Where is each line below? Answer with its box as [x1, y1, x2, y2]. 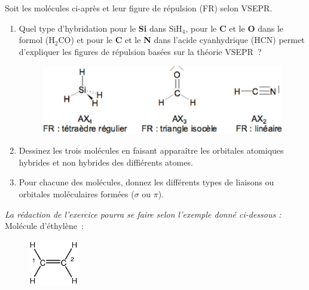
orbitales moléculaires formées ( [19, 188, 134, 200]
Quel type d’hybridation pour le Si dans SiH [19, 22, 182, 34]
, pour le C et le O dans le [185, 22, 284, 34]
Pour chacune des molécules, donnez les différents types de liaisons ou [19, 176, 274, 188]
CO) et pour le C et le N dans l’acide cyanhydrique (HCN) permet [58, 33, 305, 46]
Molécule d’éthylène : [5, 219, 84, 232]
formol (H [19, 33, 55, 46]
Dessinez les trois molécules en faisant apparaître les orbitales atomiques [19, 144, 284, 157]
